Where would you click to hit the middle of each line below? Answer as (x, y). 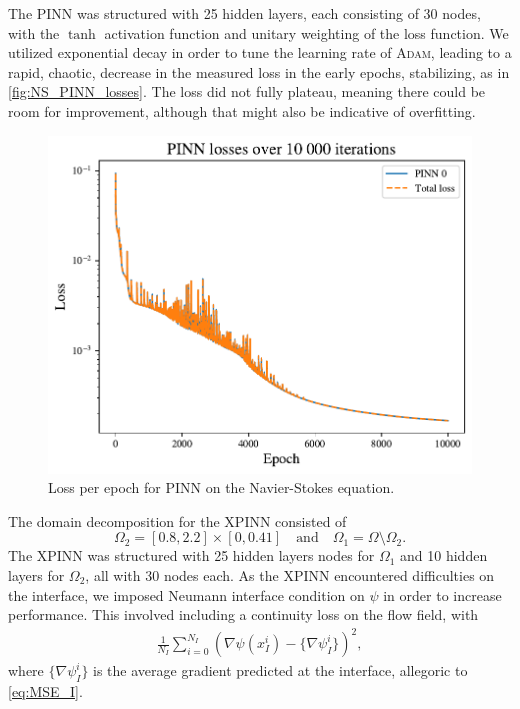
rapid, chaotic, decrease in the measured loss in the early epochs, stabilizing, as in (259, 71)
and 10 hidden (444, 555)
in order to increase (442, 594)
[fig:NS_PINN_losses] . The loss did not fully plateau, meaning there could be (247, 91)
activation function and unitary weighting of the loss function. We (306, 32)
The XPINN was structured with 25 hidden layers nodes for (191, 555)
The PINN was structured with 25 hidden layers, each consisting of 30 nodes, (244, 13)
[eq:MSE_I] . (45, 691)
